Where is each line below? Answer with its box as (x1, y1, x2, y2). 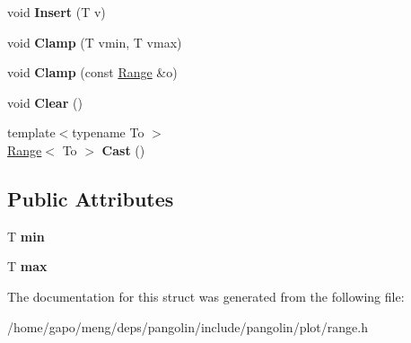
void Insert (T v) (7, 3, 106, 21)
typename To (72, 123, 144, 142)
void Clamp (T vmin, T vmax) (7, 32, 182, 51)
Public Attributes (7, 184, 174, 212)
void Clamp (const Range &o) (7, 63, 178, 82)
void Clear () (7, 92, 83, 111)
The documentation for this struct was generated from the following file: (7, 286, 405, 305)
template (7, 123, 56, 142)
